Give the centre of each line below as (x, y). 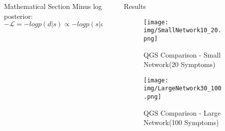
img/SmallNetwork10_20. (182, 31)
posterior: (19, 16)
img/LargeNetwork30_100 (182, 89)
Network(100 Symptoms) (181, 122)
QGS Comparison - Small (182, 54)
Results (135, 6)
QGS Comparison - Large (182, 112)
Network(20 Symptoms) (180, 64)
